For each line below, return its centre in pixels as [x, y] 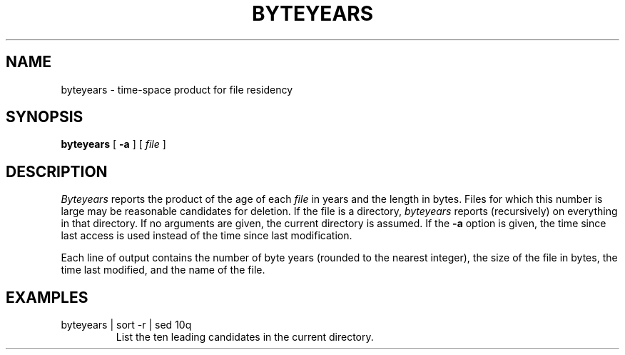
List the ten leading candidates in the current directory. [245, 337]
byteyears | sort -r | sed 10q [126, 325]
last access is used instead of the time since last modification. [207, 236]
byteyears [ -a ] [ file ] [113, 144]
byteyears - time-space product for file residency [177, 89]
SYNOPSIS [45, 117]
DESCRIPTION [57, 171]
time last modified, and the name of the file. [163, 270]
